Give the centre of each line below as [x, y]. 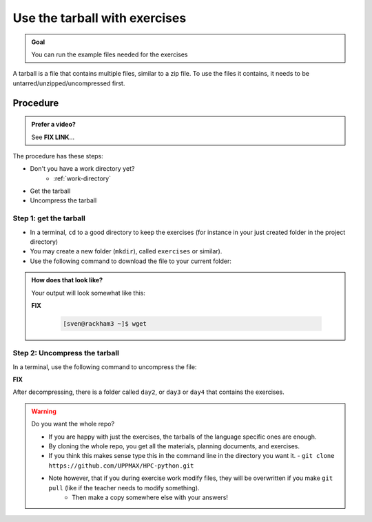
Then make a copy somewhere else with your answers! [150, 497]
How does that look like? [67, 280]
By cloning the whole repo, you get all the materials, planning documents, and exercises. [174, 446]
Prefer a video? [53, 125]
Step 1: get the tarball [49, 218]
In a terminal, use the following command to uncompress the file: [105, 367]
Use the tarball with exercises [100, 18]
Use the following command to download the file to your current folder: [131, 261]
